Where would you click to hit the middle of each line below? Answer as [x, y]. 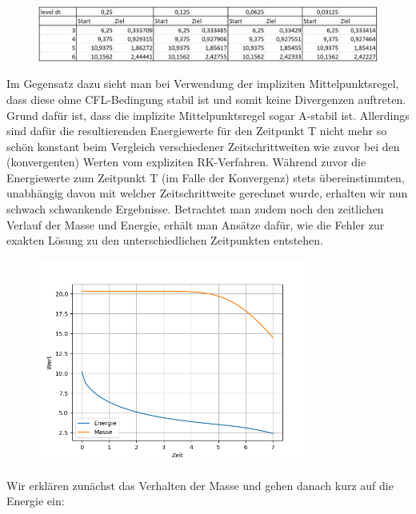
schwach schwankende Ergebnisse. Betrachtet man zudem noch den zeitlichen [195, 209]
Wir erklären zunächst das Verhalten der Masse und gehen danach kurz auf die [200, 485]
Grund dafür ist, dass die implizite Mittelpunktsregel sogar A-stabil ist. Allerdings [208, 115]
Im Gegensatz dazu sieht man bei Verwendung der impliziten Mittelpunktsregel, [203, 84]
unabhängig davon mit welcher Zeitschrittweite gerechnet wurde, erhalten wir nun [207, 193]
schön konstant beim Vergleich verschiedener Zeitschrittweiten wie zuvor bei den [203, 146]
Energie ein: [36, 501]
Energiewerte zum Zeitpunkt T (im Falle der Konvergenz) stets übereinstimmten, [206, 177]
